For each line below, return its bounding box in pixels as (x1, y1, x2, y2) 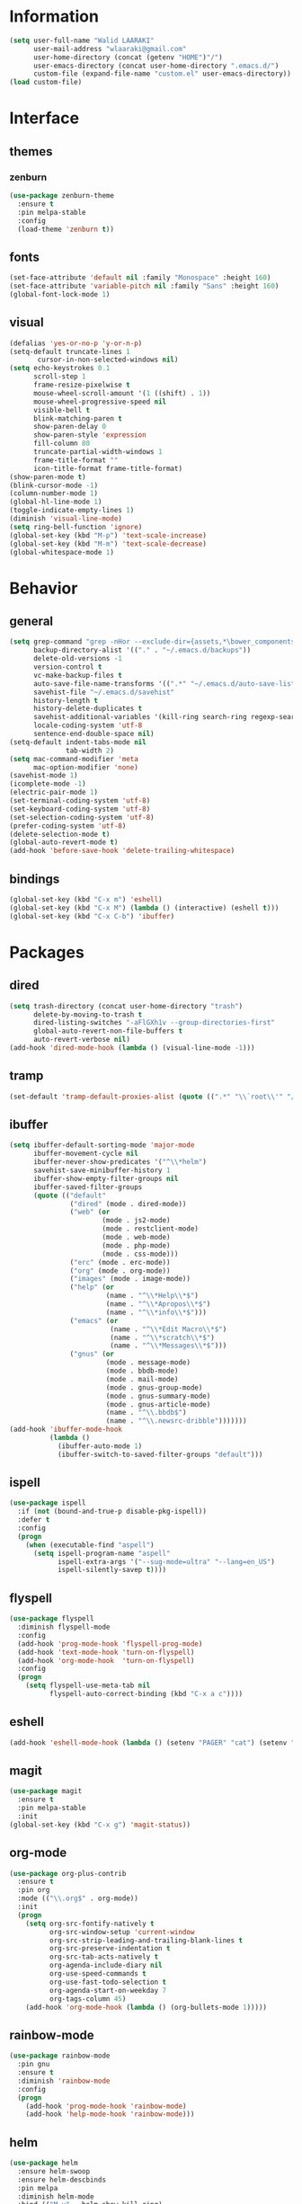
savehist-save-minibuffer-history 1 (32, 1166, 171, 1175)
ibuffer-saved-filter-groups (32, 1182, 143, 1192)
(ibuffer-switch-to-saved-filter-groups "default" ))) (57, 1450, 263, 1459)
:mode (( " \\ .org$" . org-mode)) (17, 1894, 139, 1903)
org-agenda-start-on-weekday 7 (49, 1986, 167, 1995)
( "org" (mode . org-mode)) (69, 1266, 171, 1275)
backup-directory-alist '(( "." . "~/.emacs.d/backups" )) (32, 645, 252, 655)
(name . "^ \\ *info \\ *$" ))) (105, 1308, 207, 1317)
